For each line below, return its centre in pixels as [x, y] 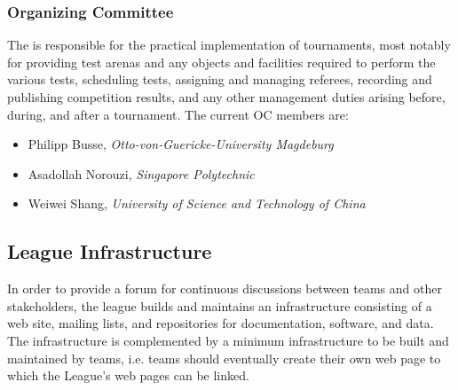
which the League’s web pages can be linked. [128, 375]
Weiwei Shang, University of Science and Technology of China [197, 203]
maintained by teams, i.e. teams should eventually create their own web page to [224, 358]
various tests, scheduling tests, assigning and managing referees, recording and [220, 79]
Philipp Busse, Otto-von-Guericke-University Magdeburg [181, 144]
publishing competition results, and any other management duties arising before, [226, 97]
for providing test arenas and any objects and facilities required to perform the [221, 62]
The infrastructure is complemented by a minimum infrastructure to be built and [228, 340]
